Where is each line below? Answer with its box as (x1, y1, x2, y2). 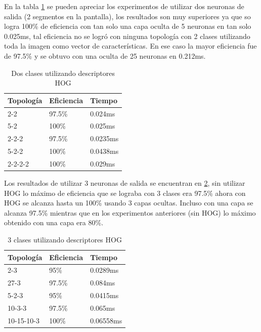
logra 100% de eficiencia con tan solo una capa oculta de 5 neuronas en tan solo (4, 21, 251, 31)
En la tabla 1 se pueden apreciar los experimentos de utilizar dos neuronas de (4, 1, 244, 11)
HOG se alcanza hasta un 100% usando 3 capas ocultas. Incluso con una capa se (4, 197, 253, 208)
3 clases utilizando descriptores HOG (8, 234, 122, 245)
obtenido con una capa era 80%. (4, 217, 104, 228)
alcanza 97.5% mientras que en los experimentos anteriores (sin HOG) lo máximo (4, 207, 256, 218)
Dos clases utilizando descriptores (11, 67, 115, 78)
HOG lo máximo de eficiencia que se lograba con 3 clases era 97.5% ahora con (4, 187, 246, 198)
